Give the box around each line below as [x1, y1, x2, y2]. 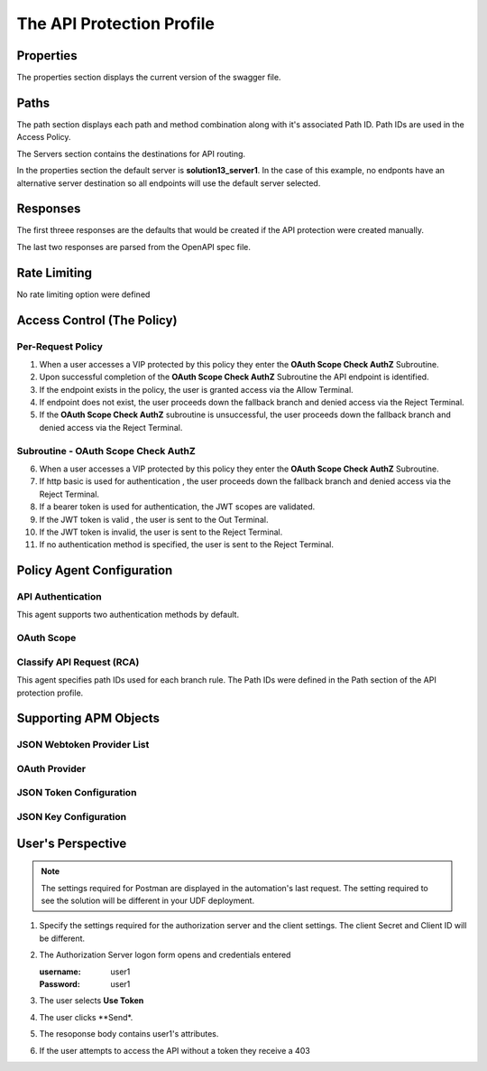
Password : [39, 978, 80, 989]
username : [39, 966, 81, 977]
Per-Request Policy [16, 340, 104, 352]
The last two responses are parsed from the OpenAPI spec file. [16, 241, 252, 252]
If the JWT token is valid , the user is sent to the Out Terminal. [39, 514, 269, 525]
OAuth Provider [16, 762, 86, 775]
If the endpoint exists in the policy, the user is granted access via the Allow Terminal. [39, 384, 354, 395]
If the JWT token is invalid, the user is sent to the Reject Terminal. [39, 526, 283, 537]
